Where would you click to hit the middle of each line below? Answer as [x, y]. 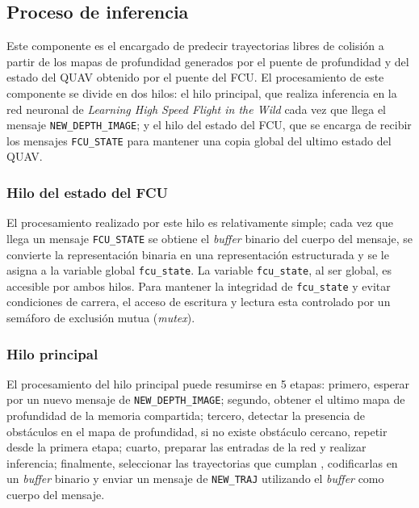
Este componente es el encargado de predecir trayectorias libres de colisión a [195, 46]
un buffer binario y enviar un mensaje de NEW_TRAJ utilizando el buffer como [195, 479]
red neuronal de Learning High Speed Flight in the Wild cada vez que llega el [196, 109]
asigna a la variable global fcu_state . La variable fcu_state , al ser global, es [199, 270]
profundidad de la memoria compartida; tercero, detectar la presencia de [186, 416]
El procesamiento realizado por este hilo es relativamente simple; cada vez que [200, 223]
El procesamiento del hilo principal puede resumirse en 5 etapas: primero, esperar [208, 383]
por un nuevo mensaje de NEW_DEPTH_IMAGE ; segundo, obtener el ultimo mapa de [206, 399]
